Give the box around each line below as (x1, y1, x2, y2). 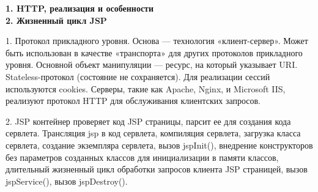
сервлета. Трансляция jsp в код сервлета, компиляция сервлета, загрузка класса (6, 127, 301, 139)
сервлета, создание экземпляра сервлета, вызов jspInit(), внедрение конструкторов (6, 138, 313, 151)
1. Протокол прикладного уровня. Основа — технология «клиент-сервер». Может (6, 34, 308, 47)
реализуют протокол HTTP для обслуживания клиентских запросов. (6, 94, 261, 107)
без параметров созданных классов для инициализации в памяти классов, (6, 150, 279, 163)
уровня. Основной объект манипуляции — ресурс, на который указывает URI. (6, 58, 298, 71)
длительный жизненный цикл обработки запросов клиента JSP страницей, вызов (6, 163, 308, 175)
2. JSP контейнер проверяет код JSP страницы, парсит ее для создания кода (6, 114, 291, 127)
